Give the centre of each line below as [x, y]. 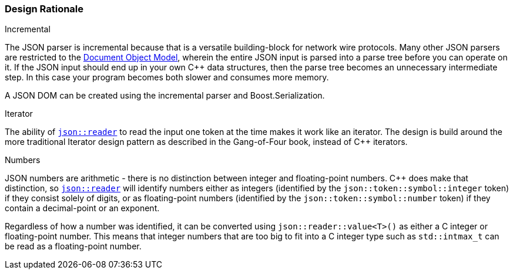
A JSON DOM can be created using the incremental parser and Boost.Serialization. [165, 96]
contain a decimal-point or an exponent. [82, 208]
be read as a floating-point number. [73, 246]
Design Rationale [44, 9]
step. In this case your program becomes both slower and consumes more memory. [167, 77]
